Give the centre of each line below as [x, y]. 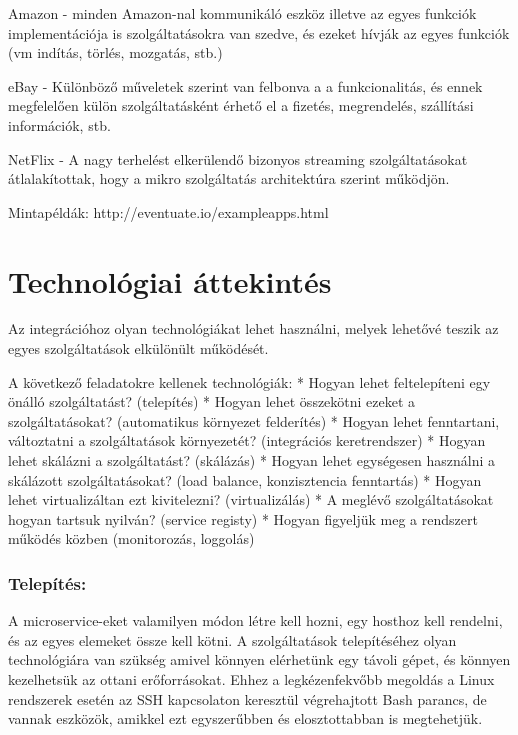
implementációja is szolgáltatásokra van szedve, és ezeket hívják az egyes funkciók [259, 32]
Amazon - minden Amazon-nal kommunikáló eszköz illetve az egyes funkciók [242, 13]
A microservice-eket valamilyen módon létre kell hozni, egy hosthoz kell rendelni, [255, 620]
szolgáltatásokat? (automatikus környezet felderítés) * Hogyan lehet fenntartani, [254, 420]
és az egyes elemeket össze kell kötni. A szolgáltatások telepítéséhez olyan [232, 639]
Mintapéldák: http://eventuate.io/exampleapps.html [168, 211]
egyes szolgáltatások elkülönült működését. [138, 348]
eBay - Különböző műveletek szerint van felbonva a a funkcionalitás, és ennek [245, 85]
